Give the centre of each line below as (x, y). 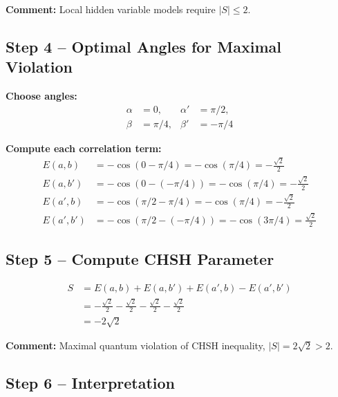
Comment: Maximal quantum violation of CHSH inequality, (135, 345)
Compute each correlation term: (84, 148)
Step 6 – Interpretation (91, 383)
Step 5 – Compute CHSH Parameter (140, 259)
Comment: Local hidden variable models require (111, 9)
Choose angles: (41, 96)
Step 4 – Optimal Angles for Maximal (144, 46)
